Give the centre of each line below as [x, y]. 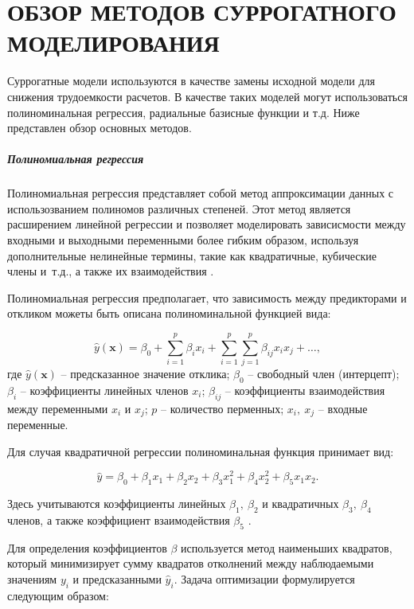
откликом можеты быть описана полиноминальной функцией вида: [169, 313]
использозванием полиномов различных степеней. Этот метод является [179, 208]
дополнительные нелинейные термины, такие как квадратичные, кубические [192, 255]
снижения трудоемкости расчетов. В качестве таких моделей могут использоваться [207, 96]
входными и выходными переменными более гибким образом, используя [183, 240]
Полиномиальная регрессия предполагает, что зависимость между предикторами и [207, 297]
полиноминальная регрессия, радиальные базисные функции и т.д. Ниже [184, 112]
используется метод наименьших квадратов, [287, 547]
